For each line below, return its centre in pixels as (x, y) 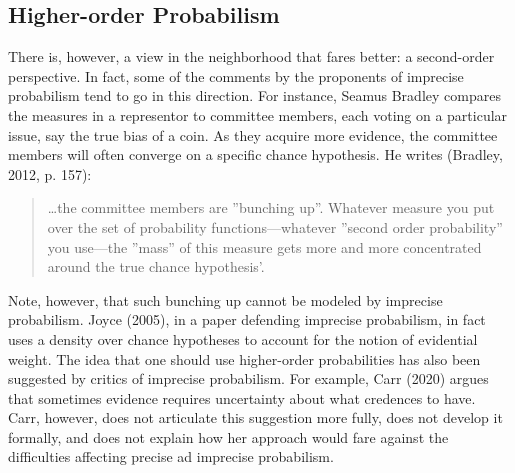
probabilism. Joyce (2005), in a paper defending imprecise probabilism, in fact (247, 319)
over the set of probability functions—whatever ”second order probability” (275, 226)
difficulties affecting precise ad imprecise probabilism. (171, 456)
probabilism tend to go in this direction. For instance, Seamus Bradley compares (254, 95)
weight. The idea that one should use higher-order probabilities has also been (244, 358)
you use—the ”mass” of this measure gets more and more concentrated (264, 246)
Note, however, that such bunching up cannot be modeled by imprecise (225, 299)
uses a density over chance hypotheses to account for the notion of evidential (243, 338)
